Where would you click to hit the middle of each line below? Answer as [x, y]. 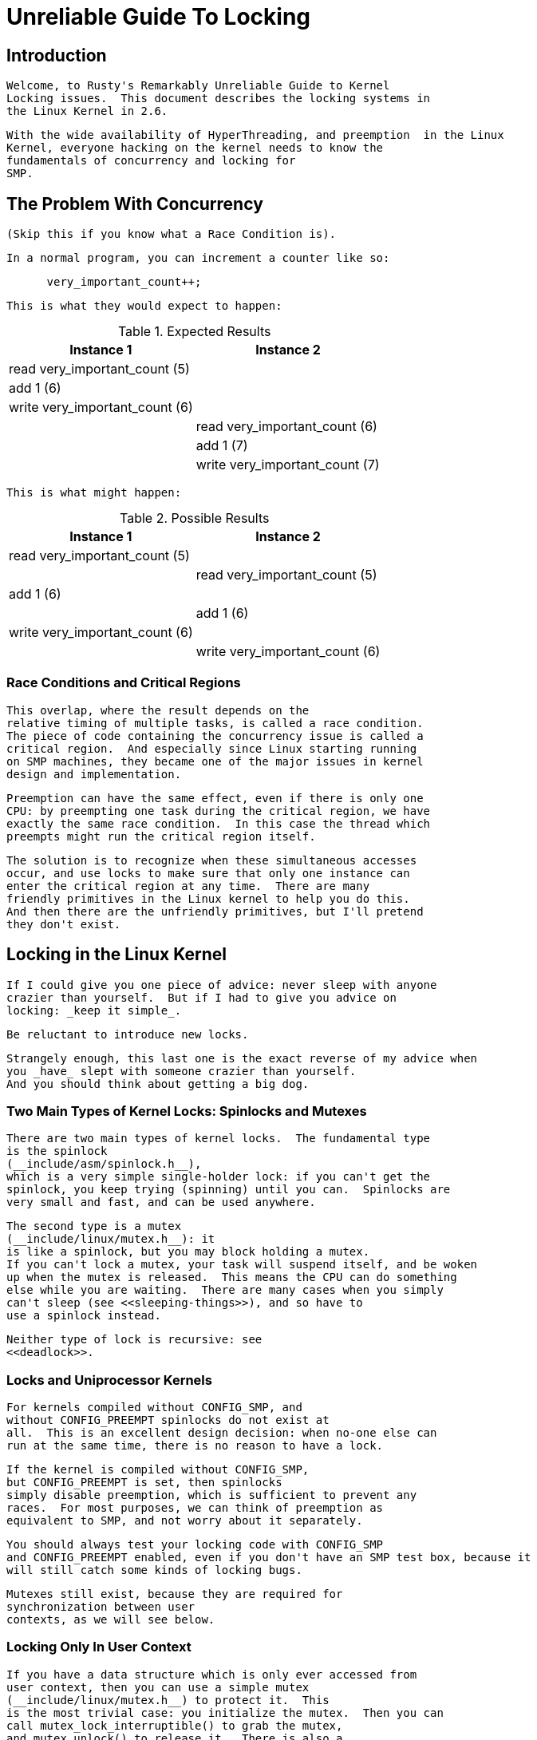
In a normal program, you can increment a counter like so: [198, 258]
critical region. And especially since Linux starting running [212, 748]
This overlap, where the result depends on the [158, 710]
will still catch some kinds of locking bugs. [154, 1570]
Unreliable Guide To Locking [159, 17]
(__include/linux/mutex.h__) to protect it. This [168, 1700]
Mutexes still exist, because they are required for [175, 1594]
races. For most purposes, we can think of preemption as [195, 1508]
